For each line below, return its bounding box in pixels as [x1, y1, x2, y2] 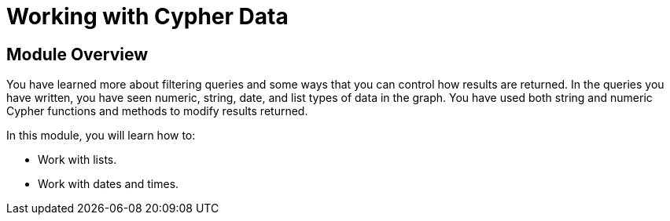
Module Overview [6, 44, 149, 64]
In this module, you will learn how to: [6, 129, 196, 143]
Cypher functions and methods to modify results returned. [6, 104, 308, 118]
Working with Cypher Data [6, 3, 289, 30]
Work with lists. [38, 153, 117, 167]
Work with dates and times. [38, 177, 179, 191]
